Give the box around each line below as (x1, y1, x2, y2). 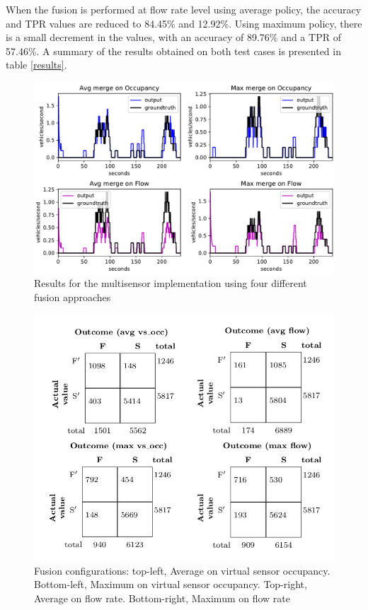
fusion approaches (34, 289, 111, 304)
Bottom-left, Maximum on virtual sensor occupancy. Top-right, (34, 577, 307, 592)
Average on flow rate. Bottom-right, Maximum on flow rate (34, 591, 290, 605)
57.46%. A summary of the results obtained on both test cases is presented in (6, 43, 341, 58)
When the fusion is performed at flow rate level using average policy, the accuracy (6, 2, 362, 16)
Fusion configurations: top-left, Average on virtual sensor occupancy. (34, 563, 330, 577)
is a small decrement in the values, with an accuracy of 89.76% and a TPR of (6, 30, 341, 45)
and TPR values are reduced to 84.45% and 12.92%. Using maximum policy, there (6, 16, 362, 30)
